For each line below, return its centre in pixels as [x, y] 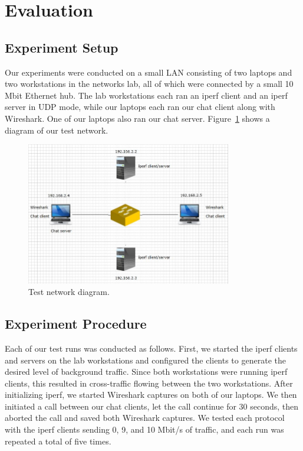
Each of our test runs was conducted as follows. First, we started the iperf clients [151, 348]
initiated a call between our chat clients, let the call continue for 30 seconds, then [152, 406]
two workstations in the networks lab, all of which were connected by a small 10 [149, 84]
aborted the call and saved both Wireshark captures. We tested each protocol [145, 418]
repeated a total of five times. [58, 441]
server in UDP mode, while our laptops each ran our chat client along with [140, 107]
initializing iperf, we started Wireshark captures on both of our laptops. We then [151, 395]
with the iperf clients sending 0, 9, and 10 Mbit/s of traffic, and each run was [144, 429]
